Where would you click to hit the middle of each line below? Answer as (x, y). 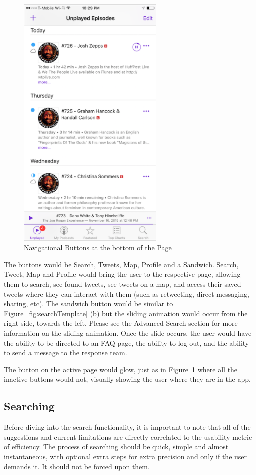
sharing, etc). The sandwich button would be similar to (89, 304)
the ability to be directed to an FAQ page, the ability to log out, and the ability (127, 343)
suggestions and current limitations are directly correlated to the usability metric (128, 437)
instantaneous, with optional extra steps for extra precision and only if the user (126, 456)
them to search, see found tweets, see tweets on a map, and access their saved (123, 284)
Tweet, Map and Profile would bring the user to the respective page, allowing (122, 274)
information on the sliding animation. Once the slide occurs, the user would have (128, 333)
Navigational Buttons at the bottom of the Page (98, 248)
